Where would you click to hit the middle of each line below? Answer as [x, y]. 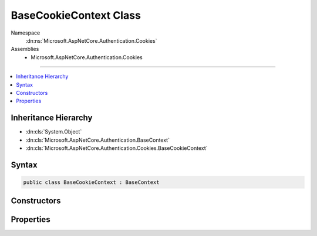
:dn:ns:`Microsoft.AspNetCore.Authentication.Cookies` [91, 40]
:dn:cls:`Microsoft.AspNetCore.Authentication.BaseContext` [98, 140]
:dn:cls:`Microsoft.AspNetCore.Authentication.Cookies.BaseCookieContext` [117, 148]
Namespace [26, 33]
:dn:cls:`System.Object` [54, 132]
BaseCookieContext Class [76, 15]
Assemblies [25, 49]
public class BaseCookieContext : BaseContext [91, 182]
